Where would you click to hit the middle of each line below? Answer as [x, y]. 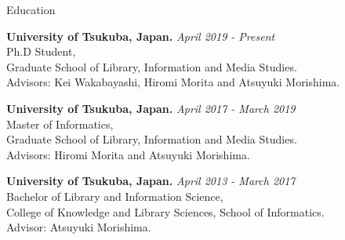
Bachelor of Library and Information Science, [115, 196]
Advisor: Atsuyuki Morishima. [79, 227]
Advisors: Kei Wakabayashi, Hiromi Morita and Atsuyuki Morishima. [173, 82]
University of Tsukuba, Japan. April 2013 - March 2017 [151, 181]
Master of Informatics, [60, 124]
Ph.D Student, [41, 51]
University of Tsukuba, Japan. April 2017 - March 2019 [151, 108]
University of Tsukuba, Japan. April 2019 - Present [141, 36]
